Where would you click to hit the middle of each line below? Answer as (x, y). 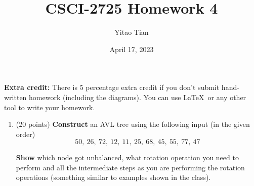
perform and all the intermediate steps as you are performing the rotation (130, 167)
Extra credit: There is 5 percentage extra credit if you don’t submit (112, 87)
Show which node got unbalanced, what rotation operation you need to (127, 157)
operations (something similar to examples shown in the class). (113, 177)
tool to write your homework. (50, 107)
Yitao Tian (132, 32)
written (15, 97)
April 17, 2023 (132, 49)
